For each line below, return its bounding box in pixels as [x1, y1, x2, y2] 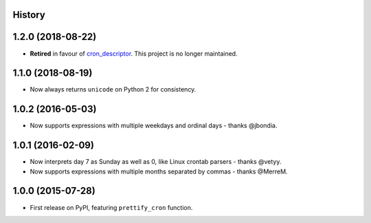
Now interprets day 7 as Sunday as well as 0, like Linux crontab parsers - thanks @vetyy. [30, 158, 282, 166]
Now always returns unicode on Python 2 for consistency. [30, 85, 196, 94]
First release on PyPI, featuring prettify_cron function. [30, 203, 193, 211]
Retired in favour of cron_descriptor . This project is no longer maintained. [30, 49, 238, 58]
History [12, 9, 46, 21]
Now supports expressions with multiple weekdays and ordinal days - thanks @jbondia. [30, 121, 278, 130]
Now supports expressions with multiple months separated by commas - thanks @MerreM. [30, 167, 288, 176]
